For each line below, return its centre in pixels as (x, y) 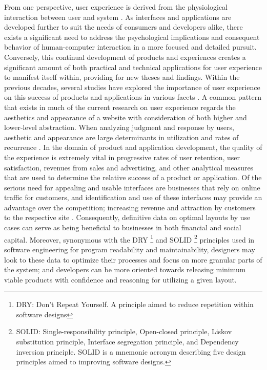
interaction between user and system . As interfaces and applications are (118, 17)
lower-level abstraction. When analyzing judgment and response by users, (119, 127)
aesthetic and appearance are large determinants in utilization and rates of (121, 137)
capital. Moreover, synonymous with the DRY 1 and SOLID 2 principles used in (129, 238)
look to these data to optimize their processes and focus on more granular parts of (133, 259)
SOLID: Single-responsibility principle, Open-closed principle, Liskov (124, 331)
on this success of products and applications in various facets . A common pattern (133, 97)
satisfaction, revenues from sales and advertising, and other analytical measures (129, 167)
